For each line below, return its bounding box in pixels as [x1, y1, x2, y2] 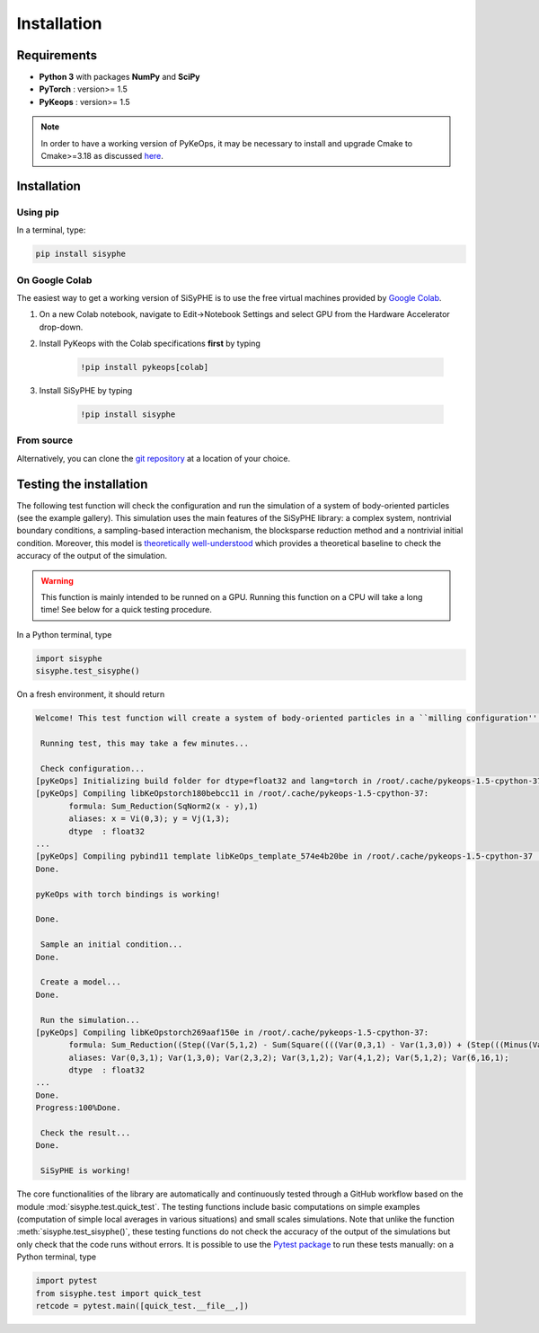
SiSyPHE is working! [40, 1166, 131, 1176]
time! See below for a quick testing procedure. [40, 605, 213, 615]
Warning [40, 575, 74, 586]
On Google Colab [16, 274, 93, 287]
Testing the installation [16, 476, 148, 491]
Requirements [16, 48, 98, 63]
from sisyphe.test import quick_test [35, 1288, 202, 1298]
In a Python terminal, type [16, 629, 112, 640]
